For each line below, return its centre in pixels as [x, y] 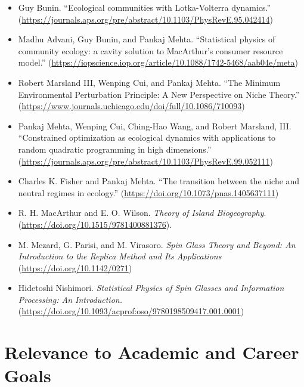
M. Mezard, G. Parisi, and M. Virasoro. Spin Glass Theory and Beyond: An [157, 244]
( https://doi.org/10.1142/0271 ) [75, 267]
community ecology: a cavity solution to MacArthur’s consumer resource [151, 50]
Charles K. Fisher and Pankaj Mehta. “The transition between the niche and [159, 181]
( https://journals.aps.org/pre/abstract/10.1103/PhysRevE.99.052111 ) [145, 161]
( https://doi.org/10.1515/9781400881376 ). [95, 224]
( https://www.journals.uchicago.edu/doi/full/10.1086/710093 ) [131, 106]
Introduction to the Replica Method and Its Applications [120, 256]
